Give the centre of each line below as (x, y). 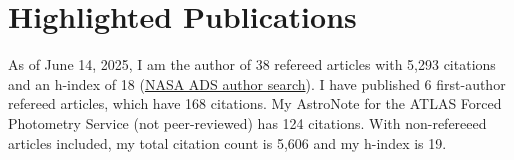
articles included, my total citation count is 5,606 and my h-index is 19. (227, 142)
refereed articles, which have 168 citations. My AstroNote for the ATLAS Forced (255, 103)
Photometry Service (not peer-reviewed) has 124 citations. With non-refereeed (247, 122)
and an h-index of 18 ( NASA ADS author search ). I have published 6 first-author (257, 83)
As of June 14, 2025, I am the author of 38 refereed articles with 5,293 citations (252, 64)
